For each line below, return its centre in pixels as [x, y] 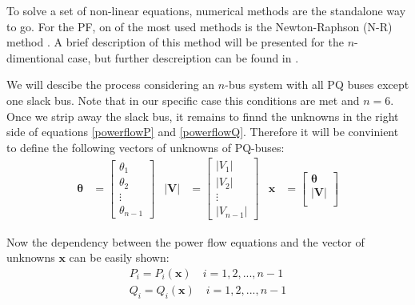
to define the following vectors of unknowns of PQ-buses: [146, 147]
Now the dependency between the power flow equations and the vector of [186, 241]
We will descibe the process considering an [111, 84]
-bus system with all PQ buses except [317, 84]
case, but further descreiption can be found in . [183, 57]
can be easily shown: [119, 257]
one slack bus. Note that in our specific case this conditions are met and [183, 100]
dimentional [35, 57]
